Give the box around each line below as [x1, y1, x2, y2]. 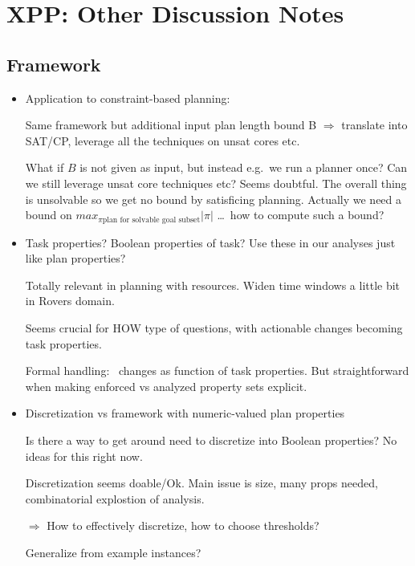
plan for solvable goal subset [102, 215, 201, 224]
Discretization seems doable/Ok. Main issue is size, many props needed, [25, 474, 378, 491]
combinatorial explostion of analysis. [25, 490, 205, 507]
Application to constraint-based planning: [25, 89, 230, 106]
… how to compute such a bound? [217, 206, 384, 223]
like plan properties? [25, 250, 126, 267]
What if [25, 159, 64, 176]
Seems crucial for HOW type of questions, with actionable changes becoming [25, 319, 403, 336]
